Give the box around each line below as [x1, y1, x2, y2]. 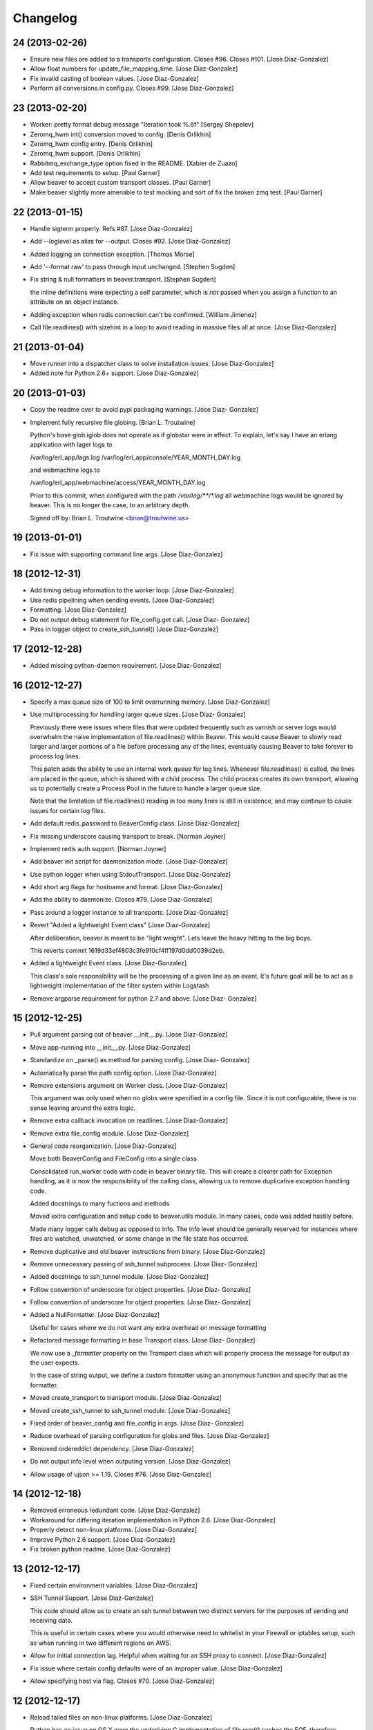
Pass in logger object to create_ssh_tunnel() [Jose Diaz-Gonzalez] [30, 625, 219, 633]
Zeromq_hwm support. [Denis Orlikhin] [30, 149, 141, 158]
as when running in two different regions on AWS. [30, 1639, 172, 1647]
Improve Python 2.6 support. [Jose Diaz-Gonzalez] [30, 1535, 175, 1543]
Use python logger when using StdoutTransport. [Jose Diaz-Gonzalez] [30, 870, 231, 878]
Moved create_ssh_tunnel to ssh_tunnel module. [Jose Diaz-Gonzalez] [30, 1406, 231, 1414]
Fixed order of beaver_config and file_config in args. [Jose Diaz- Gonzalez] [30, 1419, 245, 1427]
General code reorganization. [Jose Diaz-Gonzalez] [30, 1142, 177, 1150]
